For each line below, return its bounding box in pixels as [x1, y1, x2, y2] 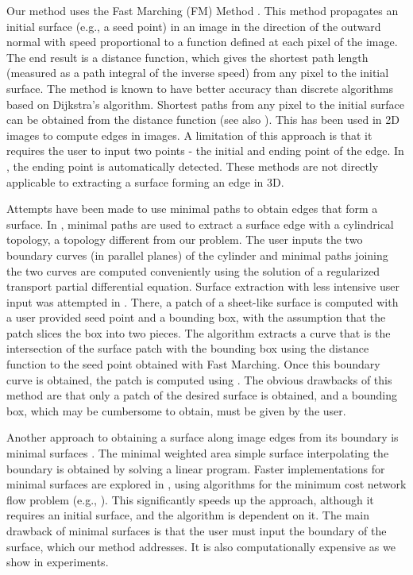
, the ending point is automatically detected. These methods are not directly [6, 157, 379, 174]
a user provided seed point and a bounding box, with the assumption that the [6, 309, 386, 326]
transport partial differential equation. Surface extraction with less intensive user [6, 278, 399, 295]
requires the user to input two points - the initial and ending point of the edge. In [6, 142, 404, 159]
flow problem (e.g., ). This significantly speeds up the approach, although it [6, 491, 374, 507]
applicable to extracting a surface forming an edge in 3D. [6, 173, 284, 190]
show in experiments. [6, 554, 109, 570]
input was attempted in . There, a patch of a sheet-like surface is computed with [6, 293, 399, 310]
